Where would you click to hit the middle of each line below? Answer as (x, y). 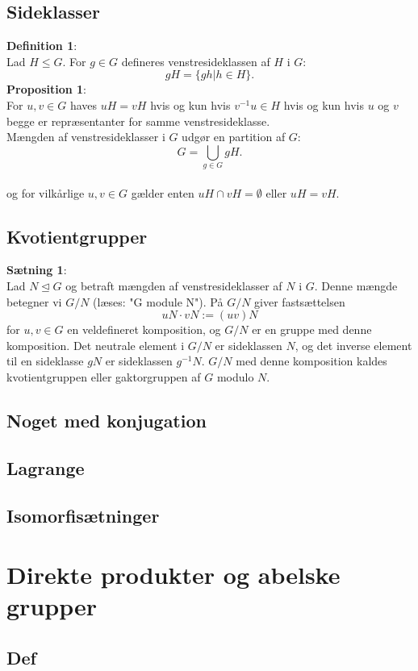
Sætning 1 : (37, 270)
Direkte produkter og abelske (173, 575)
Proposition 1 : (46, 89)
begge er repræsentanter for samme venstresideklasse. (138, 121)
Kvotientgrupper (77, 236)
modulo (235, 377)
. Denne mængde (356, 286)
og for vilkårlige (46, 192)
